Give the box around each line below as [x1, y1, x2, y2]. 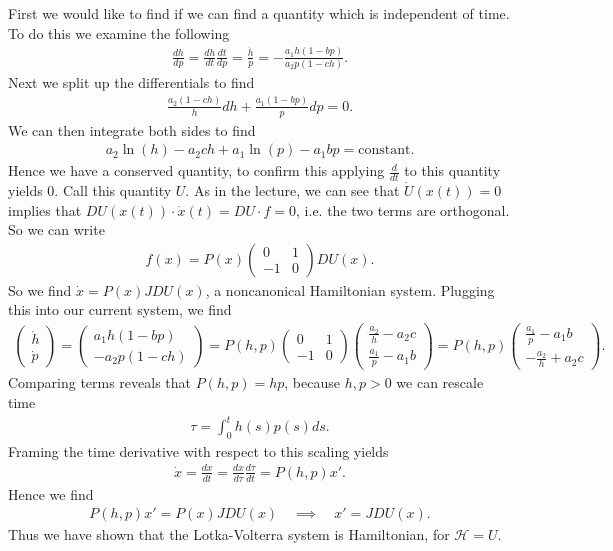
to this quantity [404, 160, 501, 181]
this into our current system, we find [8, 299, 232, 320]
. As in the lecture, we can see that [185, 180, 400, 201]
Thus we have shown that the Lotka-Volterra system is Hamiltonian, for [8, 524, 450, 545]
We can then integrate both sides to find [8, 119, 256, 140]
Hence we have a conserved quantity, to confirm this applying [8, 160, 385, 181]
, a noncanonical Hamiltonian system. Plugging [205, 279, 495, 300]
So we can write [8, 219, 105, 240]
